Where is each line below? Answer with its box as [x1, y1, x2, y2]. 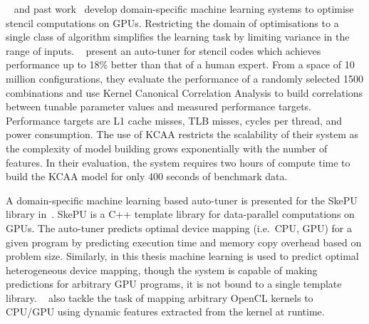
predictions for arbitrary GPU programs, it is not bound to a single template [6, 276, 342, 291]
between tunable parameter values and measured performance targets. [6, 99, 312, 114]
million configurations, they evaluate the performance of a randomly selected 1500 [6, 70, 363, 85]
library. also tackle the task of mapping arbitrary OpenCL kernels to [6, 290, 313, 305]
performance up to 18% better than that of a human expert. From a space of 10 [6, 57, 355, 72]
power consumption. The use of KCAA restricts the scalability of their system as [6, 127, 358, 142]
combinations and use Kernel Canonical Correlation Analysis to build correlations [6, 85, 363, 100]
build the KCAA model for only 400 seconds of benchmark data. [6, 169, 288, 184]
